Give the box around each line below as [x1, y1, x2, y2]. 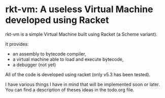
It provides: [5, 41, 29, 47]
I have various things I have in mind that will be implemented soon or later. [5, 81, 160, 87]
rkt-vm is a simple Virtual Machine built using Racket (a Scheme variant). [5, 31, 157, 37]
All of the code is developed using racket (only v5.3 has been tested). [5, 71, 151, 77]
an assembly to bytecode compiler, [12, 51, 86, 57]
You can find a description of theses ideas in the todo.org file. [5, 86, 135, 92]
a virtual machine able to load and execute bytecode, [12, 56, 124, 62]
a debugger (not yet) [12, 61, 56, 68]
